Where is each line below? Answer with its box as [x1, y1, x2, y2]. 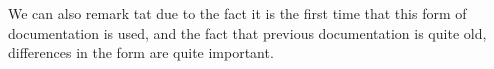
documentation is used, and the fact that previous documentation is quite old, [8, 22, 487, 43]
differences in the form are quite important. [8, 42, 274, 63]
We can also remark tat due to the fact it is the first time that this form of [8, 3, 467, 23]
